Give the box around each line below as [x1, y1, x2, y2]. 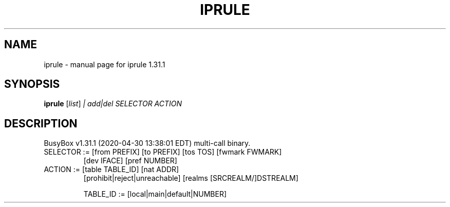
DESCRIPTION [4, 117, 78, 130]
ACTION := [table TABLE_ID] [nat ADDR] [44, 165, 179, 174]
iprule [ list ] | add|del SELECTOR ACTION [44, 99, 182, 108]
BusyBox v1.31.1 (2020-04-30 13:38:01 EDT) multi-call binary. [44, 139, 251, 148]
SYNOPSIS [4, 78, 60, 91]
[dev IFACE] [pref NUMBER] [83, 156, 177, 165]
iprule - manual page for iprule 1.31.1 [44, 60, 165, 69]
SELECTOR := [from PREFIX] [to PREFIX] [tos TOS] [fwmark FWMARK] [44, 147, 282, 157]
